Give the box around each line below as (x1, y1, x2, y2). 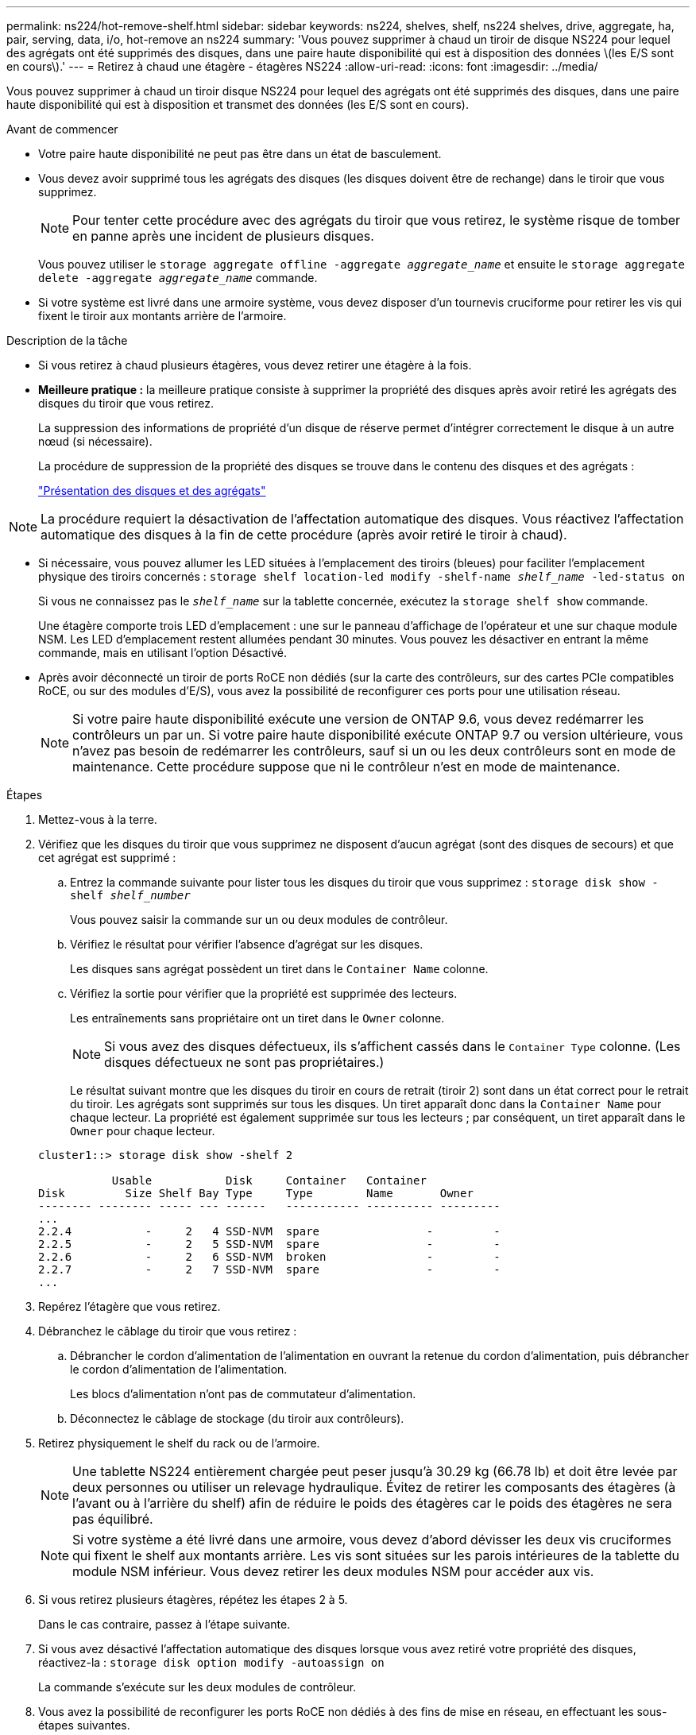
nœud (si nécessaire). (38, 435, 153, 448)
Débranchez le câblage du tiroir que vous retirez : (38, 1324, 297, 1338)
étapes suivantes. (38, 1718, 130, 1732)
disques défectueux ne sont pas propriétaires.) (104, 1054, 385, 1070)
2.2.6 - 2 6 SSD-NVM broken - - (38, 1250, 501, 1263)
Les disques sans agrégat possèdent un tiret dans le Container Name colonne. (70, 962, 489, 976)
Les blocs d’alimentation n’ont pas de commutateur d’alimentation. (70, 1387, 416, 1401)
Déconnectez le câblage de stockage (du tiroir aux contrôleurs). (70, 1412, 404, 1425)
